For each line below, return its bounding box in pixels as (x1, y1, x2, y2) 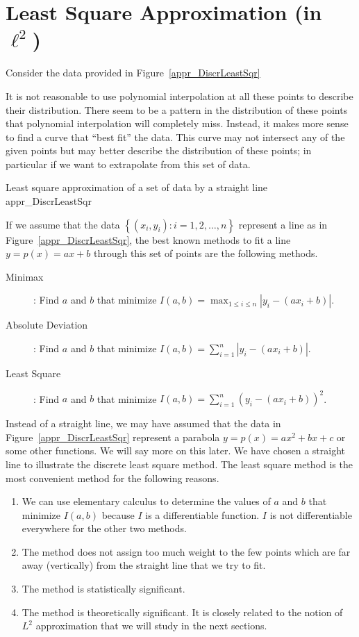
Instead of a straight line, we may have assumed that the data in (6, 416, 281, 431)
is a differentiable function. (145, 507, 260, 522)
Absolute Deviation (6, 317, 88, 332)
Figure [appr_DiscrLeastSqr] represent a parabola (6, 429, 220, 444)
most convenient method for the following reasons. (6, 470, 219, 485)
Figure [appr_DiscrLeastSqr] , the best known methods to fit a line (6, 232, 291, 247)
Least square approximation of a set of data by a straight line (6, 180, 268, 195)
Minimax (6, 269, 44, 283)
